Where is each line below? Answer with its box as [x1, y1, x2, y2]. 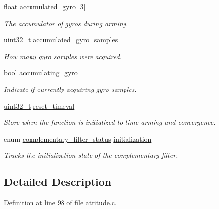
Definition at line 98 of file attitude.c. [4, 197, 117, 208]
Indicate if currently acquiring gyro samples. [4, 84, 137, 94]
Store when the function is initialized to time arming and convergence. [4, 117, 216, 127]
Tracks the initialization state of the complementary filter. [4, 150, 178, 160]
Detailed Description [4, 174, 112, 189]
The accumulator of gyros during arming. [4, 18, 128, 28]
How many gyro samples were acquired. [4, 51, 122, 61]
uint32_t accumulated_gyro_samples [4, 34, 118, 45]
